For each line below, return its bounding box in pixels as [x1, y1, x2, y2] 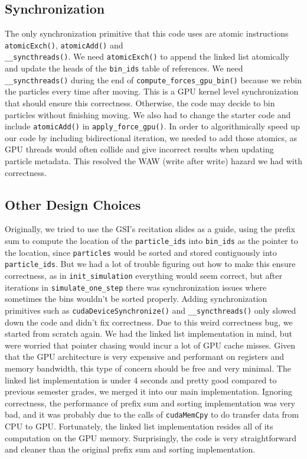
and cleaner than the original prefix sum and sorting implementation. [5, 443, 256, 455]
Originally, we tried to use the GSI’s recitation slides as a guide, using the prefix [5, 223, 295, 235]
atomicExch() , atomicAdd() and [5, 38, 123, 51]
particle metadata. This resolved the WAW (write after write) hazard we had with [5, 155, 302, 167]
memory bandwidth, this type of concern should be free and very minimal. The [5, 362, 291, 374]
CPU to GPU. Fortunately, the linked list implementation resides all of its [5, 419, 273, 432]
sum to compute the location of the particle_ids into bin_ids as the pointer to [5, 235, 298, 247]
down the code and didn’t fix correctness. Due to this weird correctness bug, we [5, 315, 293, 328]
